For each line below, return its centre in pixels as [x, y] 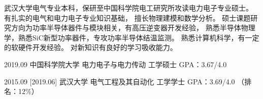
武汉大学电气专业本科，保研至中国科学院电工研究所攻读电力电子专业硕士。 [128, 8]
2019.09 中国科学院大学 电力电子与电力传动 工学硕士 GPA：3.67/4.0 [116, 64]
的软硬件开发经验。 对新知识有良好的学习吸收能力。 [91, 47]
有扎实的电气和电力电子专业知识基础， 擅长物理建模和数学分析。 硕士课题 [127, 17]
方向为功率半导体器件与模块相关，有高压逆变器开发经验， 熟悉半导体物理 [133, 28]
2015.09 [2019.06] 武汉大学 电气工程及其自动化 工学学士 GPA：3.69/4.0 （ [124, 81]
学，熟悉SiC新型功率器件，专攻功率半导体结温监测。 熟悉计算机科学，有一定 [132, 37]
